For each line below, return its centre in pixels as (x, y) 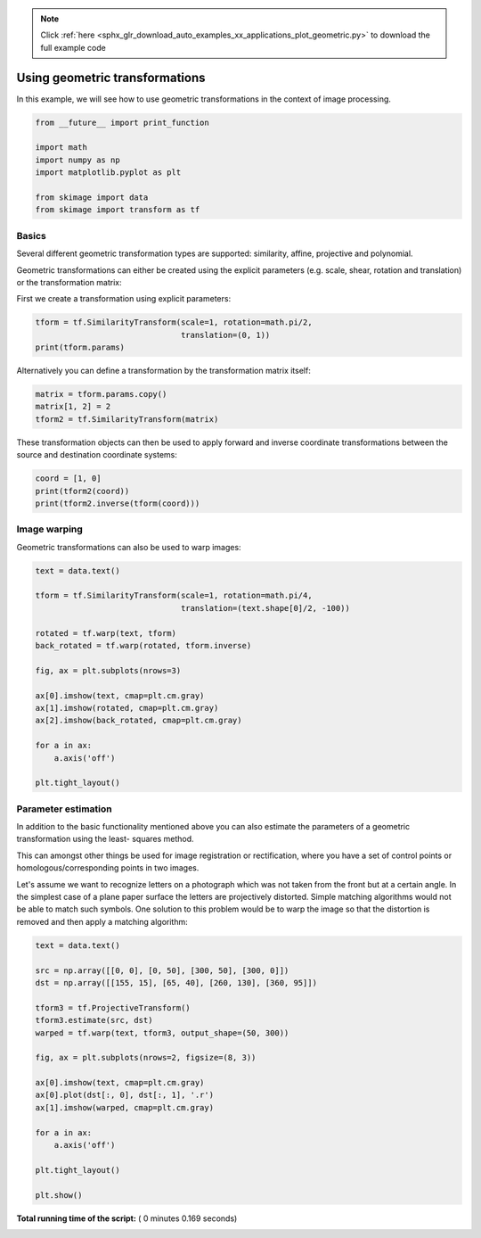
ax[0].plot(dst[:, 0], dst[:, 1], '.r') (124, 1095)
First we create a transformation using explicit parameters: (124, 299)
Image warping (50, 529)
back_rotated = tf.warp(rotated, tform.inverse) (143, 646)
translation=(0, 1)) (225, 335)
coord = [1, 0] (68, 479)
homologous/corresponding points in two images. (108, 868)
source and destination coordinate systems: (97, 455)
